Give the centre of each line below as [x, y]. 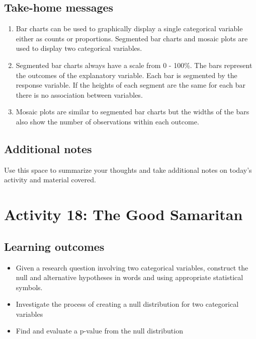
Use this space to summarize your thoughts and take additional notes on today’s [128, 169]
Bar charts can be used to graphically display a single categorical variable [129, 28]
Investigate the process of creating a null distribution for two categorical [127, 304]
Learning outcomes [54, 246]
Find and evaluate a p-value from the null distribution [99, 331]
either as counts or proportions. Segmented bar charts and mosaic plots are [132, 38]
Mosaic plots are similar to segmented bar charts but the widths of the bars [133, 112]
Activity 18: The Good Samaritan [123, 214]
